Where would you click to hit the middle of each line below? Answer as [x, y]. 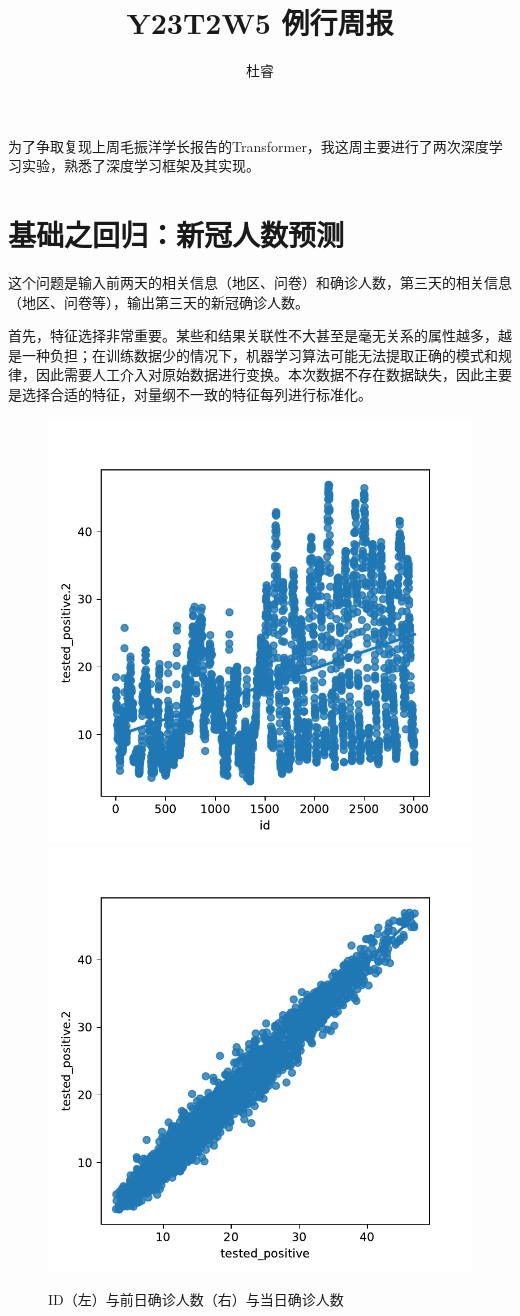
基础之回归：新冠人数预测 [176, 234]
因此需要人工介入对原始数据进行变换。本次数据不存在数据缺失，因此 [259, 374]
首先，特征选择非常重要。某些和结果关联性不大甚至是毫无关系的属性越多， [253, 335]
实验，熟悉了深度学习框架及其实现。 [140, 165]
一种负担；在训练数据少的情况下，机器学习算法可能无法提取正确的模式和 [259, 354]
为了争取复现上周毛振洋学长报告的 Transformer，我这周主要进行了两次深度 [248, 145]
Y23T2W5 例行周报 [260, 22]
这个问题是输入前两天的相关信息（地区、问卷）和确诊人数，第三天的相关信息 [260, 282]
